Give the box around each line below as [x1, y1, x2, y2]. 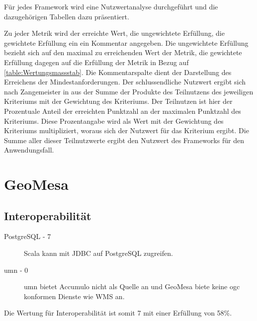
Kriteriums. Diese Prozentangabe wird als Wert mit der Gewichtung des [4, 115, 224, 126]
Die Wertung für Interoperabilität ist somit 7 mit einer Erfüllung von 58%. [4, 308, 232, 318]
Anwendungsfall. [4, 145, 54, 155]
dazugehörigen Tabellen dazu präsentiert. [4, 11, 129, 21]
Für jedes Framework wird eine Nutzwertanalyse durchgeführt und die [4, 1, 218, 11]
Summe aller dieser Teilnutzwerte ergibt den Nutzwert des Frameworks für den [4, 135, 244, 145]
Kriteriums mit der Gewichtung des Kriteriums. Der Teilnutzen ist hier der [4, 96, 233, 106]
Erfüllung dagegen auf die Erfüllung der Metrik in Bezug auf [4, 57, 189, 67]
